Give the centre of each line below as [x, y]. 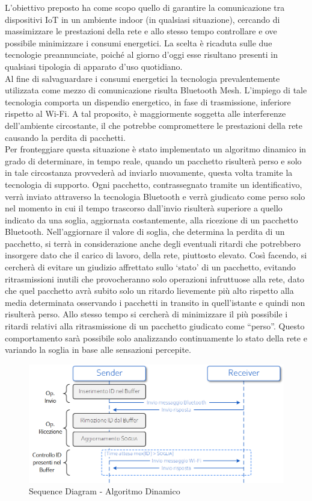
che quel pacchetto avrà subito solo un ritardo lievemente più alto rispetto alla [149, 291]
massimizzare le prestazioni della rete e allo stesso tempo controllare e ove [141, 31]
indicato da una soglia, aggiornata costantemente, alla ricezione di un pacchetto [151, 219]
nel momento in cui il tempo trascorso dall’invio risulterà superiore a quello [144, 208]
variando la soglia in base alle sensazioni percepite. [98, 350]
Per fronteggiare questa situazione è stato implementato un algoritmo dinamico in [156, 149]
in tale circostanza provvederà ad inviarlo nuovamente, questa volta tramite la [149, 173]
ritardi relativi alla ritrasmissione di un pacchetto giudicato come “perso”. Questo [155, 326]
